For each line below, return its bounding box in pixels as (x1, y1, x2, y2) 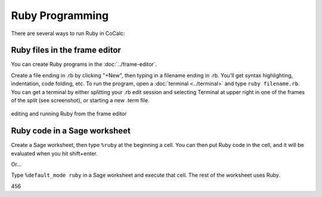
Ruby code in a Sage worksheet (11, 126, 131, 136)
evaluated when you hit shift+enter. (11, 149, 98, 157)
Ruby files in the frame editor (11, 45, 122, 55)
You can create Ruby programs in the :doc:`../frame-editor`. (11, 61, 157, 68)
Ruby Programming (11, 9, 109, 22)
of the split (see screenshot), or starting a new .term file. (11, 97, 150, 104)
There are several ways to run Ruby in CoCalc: (11, 30, 125, 37)
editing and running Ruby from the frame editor (11, 110, 127, 117)
